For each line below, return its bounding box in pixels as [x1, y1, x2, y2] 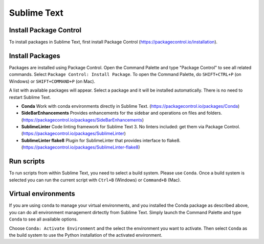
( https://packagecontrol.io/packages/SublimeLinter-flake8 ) [21, 145, 140, 150]
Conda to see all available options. [9, 216, 78, 222]
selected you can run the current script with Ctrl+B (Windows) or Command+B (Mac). [9, 177, 181, 183]
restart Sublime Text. [9, 94, 51, 100]
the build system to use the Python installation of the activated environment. [9, 232, 162, 238]
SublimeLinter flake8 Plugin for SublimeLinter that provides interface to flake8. [21, 137, 181, 143]
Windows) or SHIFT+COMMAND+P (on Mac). [9, 78, 95, 84]
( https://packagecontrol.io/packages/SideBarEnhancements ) [21, 117, 144, 122]
